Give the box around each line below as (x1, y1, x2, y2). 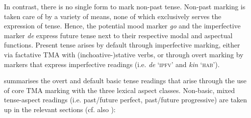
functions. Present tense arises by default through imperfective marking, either (4, 40, 240, 50)
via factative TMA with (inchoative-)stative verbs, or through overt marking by (4, 49, 244, 59)
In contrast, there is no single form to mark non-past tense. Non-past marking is (4, 1, 246, 11)
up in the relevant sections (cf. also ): (4, 104, 116, 114)
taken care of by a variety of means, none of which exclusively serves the (4, 11, 222, 21)
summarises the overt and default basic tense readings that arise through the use (4, 75, 247, 86)
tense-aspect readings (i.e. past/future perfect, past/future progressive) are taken (4, 94, 247, 105)
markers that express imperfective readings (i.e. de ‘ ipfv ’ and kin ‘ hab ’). (4, 59, 220, 69)
